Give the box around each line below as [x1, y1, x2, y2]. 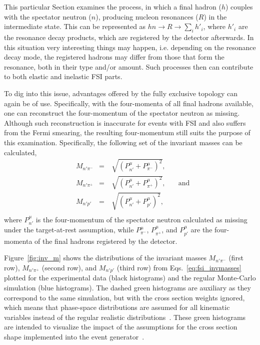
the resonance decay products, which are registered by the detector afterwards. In [4, 32, 254, 42]
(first [228, 252, 243, 263]
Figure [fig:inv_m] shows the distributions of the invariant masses [4, 252, 206, 263]
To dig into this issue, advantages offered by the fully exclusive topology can [4, 88, 238, 98]
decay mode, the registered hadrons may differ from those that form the [4, 52, 224, 62]
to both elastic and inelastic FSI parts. [4, 71, 122, 82]
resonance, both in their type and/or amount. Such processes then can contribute [4, 61, 253, 72]
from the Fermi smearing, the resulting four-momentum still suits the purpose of [4, 127, 250, 138]
